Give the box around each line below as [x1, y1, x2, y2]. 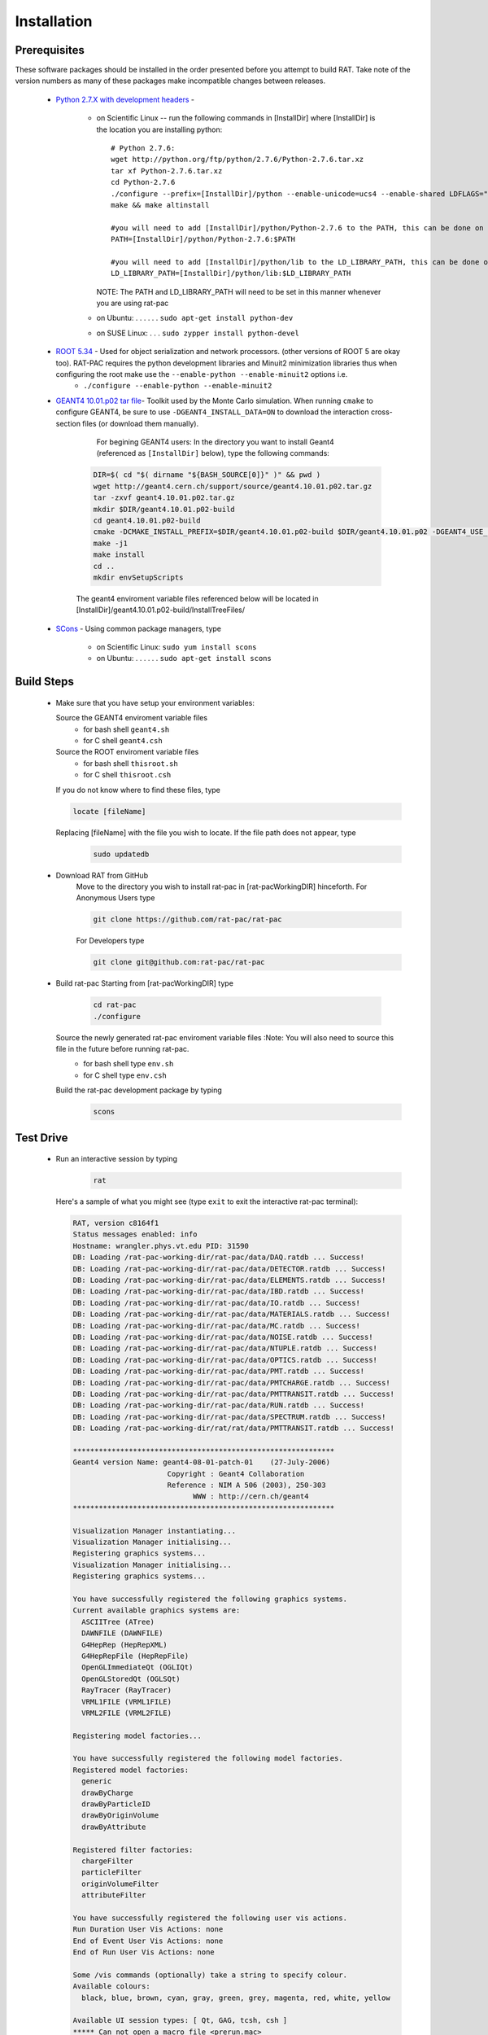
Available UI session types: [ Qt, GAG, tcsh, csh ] [72, 2015, 288, 2025]
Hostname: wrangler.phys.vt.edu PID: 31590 [72, 1241, 250, 1250]
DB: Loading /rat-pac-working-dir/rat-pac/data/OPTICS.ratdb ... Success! [72, 1355, 378, 1364]
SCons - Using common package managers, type [55, 624, 221, 633]
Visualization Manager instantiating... [72, 1526, 236, 1535]
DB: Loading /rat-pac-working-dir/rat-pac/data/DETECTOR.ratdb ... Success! [72, 1264, 386, 1273]
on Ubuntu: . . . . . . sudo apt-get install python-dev [96, 313, 294, 323]
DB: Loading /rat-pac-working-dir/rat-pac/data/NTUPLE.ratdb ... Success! [72, 1344, 378, 1353]
